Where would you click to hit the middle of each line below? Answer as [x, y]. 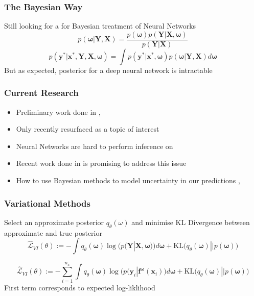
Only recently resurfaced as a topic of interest [88, 129]
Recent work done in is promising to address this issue [101, 163]
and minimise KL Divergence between [191, 222]
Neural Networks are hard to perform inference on [95, 146]
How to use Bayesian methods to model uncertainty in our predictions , [128, 180]
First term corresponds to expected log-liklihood [80, 287]
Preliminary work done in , [58, 112]
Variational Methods [47, 203]
